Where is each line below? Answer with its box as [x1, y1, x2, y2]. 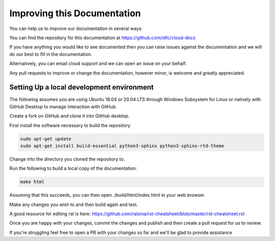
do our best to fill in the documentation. [9, 51, 93, 57]
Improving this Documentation [9, 8, 141, 19]
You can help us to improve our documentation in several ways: [9, 25, 143, 32]
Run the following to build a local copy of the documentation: [9, 165, 137, 171]
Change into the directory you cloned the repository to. [9, 156, 125, 162]
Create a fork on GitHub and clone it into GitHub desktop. [9, 113, 130, 119]
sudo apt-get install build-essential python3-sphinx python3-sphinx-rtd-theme [20, 143, 225, 148]
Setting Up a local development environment [9, 83, 154, 92]
